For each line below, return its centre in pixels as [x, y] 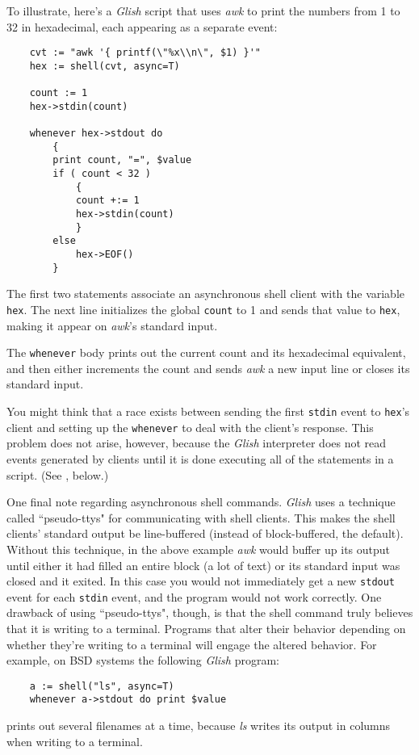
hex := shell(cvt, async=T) [105, 66]
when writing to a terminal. [75, 741]
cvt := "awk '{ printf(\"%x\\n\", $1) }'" [145, 53]
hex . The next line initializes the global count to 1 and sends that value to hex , [203, 309]
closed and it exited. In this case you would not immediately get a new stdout [201, 581]
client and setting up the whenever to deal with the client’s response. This [190, 427]
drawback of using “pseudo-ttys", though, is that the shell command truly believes [210, 612]
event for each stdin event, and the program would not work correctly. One [194, 596]
